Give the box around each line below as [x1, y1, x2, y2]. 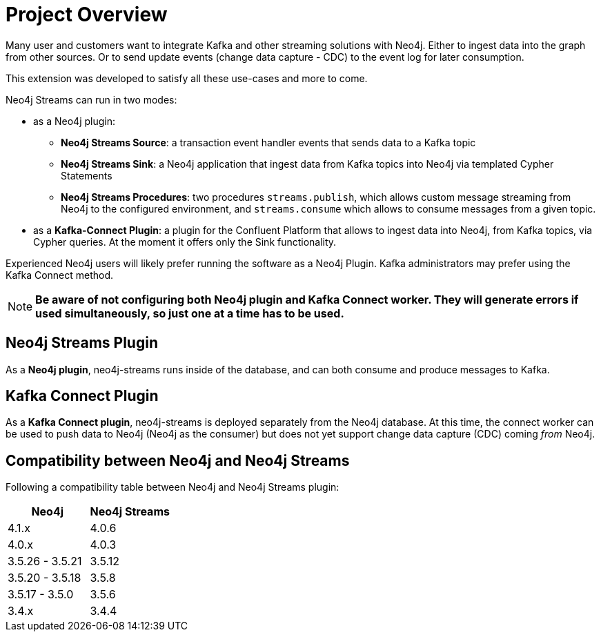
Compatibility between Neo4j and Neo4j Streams [6, 451, 350, 469]
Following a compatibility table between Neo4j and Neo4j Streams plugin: [6, 481, 339, 493]
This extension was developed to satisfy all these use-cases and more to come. [6, 72, 368, 84]
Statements [61, 169, 112, 182]
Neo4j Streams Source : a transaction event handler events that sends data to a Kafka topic [61, 136, 476, 148]
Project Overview [6, 3, 168, 26]
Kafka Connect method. [6, 268, 114, 281]
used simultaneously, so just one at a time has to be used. [35, 306, 344, 320]
